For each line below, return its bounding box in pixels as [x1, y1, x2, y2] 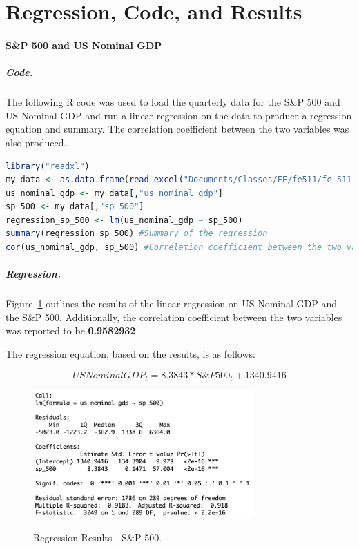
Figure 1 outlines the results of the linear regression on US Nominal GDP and [6, 296, 338, 311]
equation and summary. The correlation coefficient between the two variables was [6, 122, 349, 136]
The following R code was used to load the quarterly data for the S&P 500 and [6, 95, 340, 109]
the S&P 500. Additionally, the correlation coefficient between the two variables [6, 309, 342, 324]
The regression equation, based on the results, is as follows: [6, 347, 255, 360]
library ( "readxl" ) [6, 161, 90, 171]
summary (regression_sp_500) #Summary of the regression [6, 229, 268, 239]
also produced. [6, 135, 67, 149]
